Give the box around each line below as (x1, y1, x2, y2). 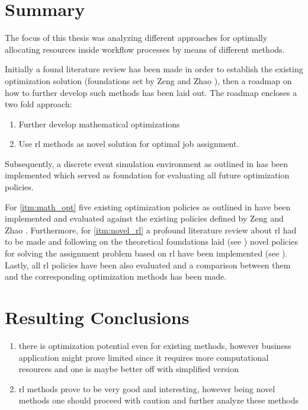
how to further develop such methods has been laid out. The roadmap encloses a (5, 86, 297, 98)
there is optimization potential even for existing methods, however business (18, 339, 291, 351)
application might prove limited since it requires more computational (18, 351, 269, 363)
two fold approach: (5, 98, 72, 110)
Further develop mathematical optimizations (18, 117, 180, 130)
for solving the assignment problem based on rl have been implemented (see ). (5, 247, 288, 260)
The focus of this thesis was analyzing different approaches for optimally (5, 31, 268, 44)
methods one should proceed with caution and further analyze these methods (18, 394, 299, 406)
